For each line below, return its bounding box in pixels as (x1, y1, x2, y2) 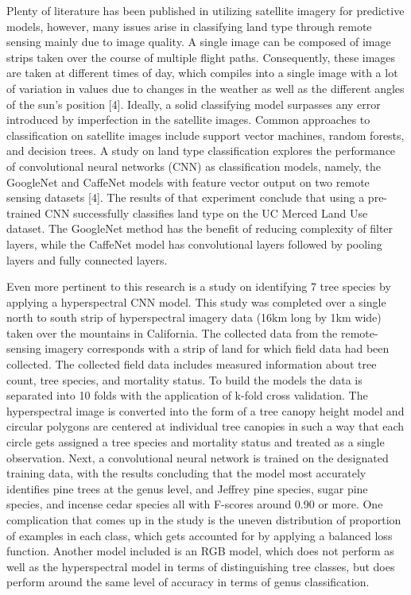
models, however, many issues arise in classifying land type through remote (6, 17, 372, 34)
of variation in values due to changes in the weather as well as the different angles (6, 79, 405, 96)
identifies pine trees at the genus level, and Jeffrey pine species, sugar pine (6, 480, 368, 496)
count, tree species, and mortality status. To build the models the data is (6, 371, 363, 388)
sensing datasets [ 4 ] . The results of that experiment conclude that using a (6, 189, 365, 206)
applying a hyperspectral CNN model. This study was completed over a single (6, 293, 386, 310)
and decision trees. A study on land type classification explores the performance (6, 142, 396, 159)
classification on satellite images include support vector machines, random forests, (6, 126, 405, 143)
